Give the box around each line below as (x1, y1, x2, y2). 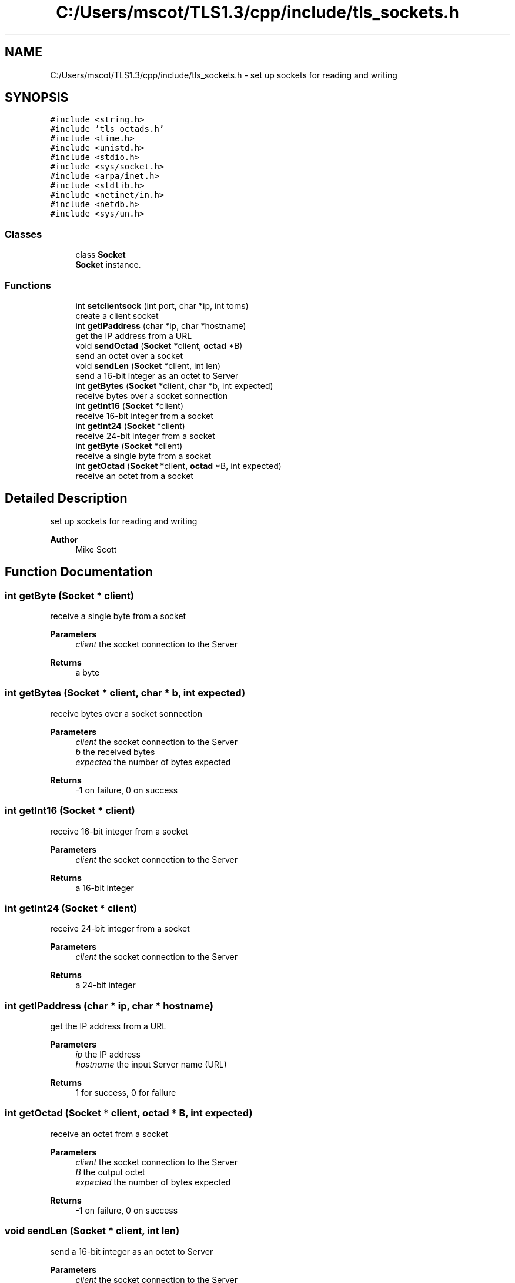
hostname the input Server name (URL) (75, 1059, 227, 1069)
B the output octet (75, 1166, 145, 1177)
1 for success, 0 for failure (75, 1088, 176, 1098)
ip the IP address (75, 1049, 141, 1059)
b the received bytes (75, 746, 155, 757)
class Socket (75, 250, 126, 260)
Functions (5, 279, 51, 291)
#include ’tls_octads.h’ (50, 124, 165, 134)
